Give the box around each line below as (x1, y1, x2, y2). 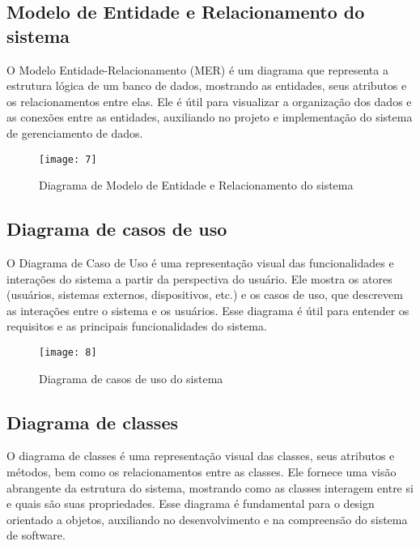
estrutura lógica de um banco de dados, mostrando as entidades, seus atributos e (6, 77, 407, 94)
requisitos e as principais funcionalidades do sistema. (6, 318, 267, 335)
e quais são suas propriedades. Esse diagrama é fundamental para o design (6, 495, 375, 512)
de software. (6, 527, 66, 544)
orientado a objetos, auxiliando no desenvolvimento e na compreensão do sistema (6, 510, 408, 527)
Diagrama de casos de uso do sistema (39, 369, 223, 386)
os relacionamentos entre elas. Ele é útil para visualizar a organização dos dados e (6, 92, 412, 109)
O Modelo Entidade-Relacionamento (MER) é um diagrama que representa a (6, 61, 388, 78)
